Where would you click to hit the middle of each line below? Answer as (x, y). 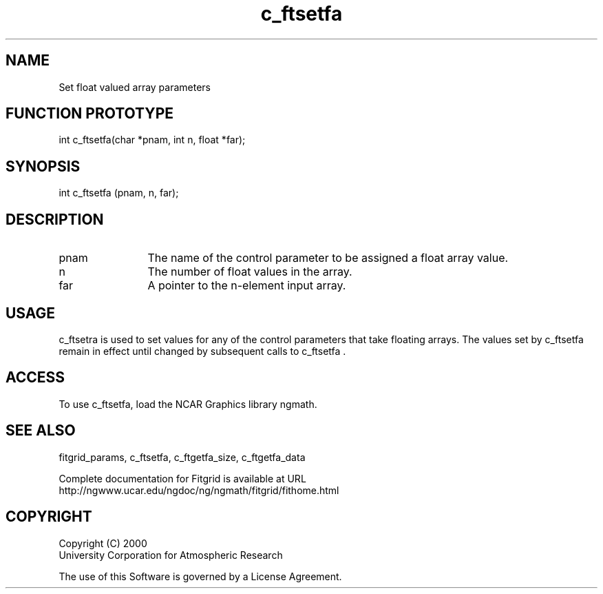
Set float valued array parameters (135, 87)
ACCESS (35, 378)
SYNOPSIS (43, 166)
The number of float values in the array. (250, 272)
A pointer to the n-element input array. (247, 286)
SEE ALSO (41, 431)
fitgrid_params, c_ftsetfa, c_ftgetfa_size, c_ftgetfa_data (182, 457)
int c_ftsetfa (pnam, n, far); (119, 193)
